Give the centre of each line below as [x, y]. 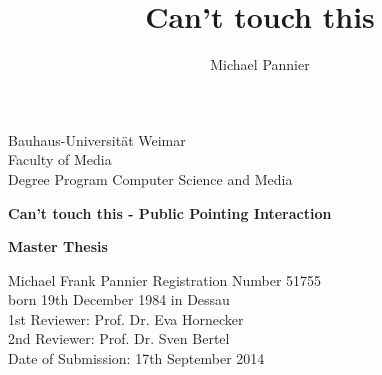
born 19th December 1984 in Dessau [119, 299]
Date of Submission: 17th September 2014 [136, 358]
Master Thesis [58, 246]
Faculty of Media [60, 159]
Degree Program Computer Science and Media [150, 178]
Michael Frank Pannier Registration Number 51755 [165, 279]
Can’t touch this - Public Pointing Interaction [170, 212]
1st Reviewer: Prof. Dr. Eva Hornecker [126, 318]
